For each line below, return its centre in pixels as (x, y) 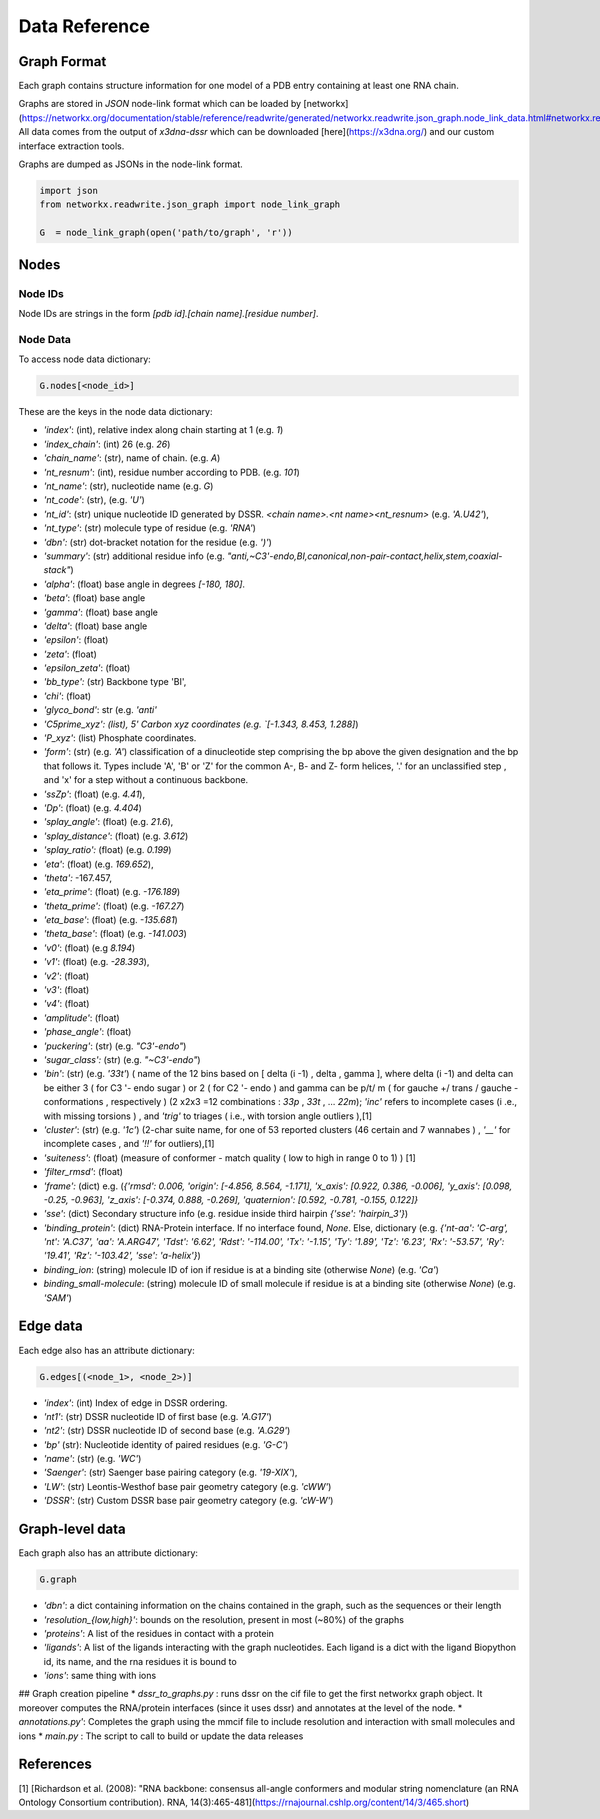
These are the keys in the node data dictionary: (116, 412)
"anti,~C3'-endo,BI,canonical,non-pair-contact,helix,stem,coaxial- (364, 556)
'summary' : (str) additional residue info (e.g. (134, 556)
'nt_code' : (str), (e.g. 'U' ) (94, 500)
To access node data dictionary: (85, 359)
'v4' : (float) (66, 1004)
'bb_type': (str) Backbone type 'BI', (115, 682)
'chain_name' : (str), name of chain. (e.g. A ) (132, 458)
